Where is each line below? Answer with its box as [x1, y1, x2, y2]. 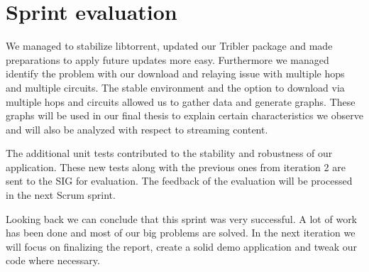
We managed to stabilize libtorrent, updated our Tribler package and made [6, 38, 333, 53]
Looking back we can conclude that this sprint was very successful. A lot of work [6, 211, 358, 226]
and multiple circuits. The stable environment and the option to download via [6, 80, 345, 94]
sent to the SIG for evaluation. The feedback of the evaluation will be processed [6, 173, 353, 188]
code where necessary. [6, 253, 100, 268]
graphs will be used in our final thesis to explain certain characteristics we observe [6, 108, 363, 123]
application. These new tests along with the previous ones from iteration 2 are [6, 159, 346, 174]
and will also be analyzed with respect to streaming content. [6, 121, 268, 136]
